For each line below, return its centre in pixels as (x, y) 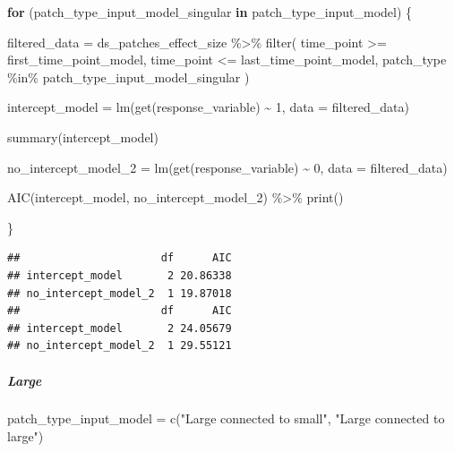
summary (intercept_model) (83, 136)
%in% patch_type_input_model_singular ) (128, 77)
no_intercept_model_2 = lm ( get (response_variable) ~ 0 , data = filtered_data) (227, 167)
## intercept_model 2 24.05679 (120, 328)
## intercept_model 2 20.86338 (120, 275)
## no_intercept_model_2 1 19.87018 (120, 293)
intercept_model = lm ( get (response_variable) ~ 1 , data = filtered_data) (208, 107)
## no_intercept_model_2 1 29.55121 (120, 346)
